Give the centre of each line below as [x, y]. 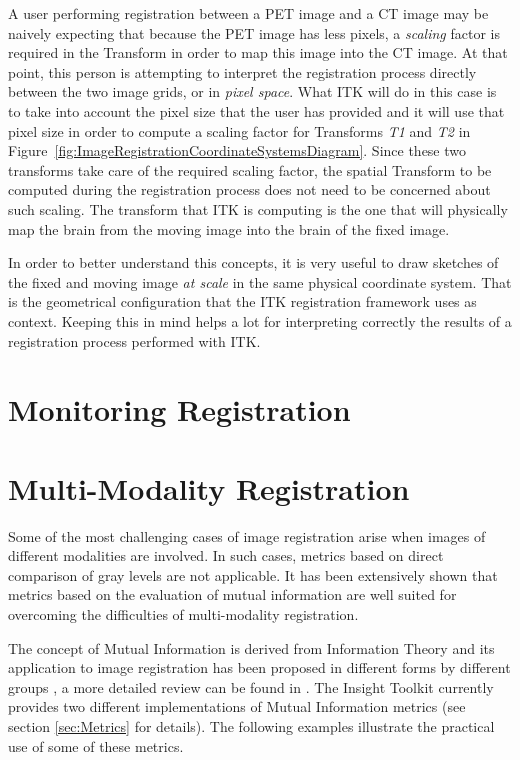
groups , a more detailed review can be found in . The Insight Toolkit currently [251, 686]
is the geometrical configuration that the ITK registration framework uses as [242, 301]
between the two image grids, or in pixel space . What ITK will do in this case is [252, 91]
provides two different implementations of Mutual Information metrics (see [237, 706]
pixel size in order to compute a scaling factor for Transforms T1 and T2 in [239, 130]
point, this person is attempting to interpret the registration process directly [242, 71]
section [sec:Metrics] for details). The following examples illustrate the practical [251, 725]
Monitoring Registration [179, 409]
